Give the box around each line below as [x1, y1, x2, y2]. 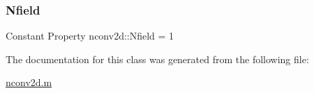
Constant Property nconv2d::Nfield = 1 [6, 28, 174, 43]
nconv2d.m [6, 75, 52, 90]
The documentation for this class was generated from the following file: [6, 51, 309, 66]
